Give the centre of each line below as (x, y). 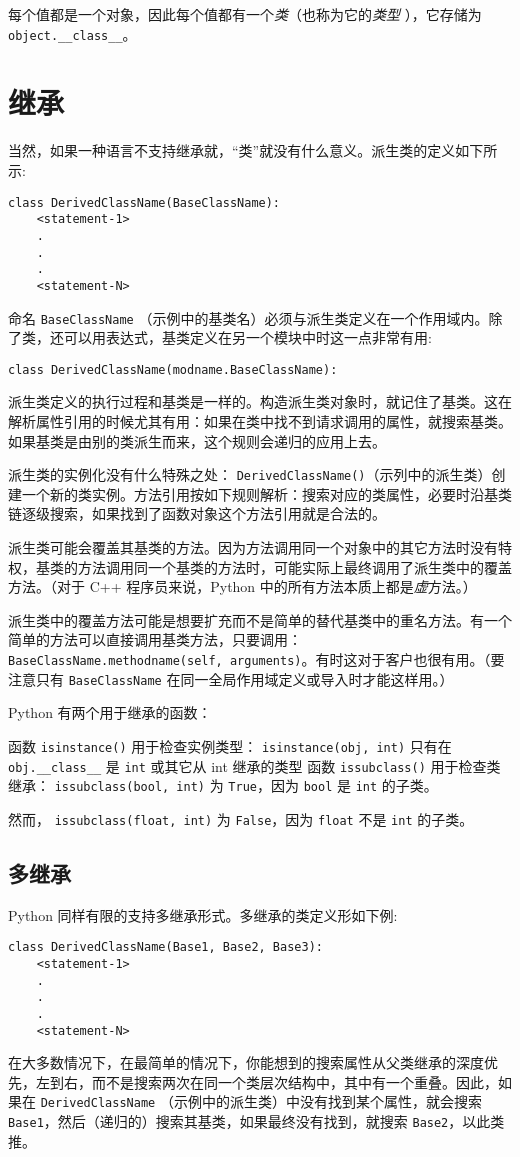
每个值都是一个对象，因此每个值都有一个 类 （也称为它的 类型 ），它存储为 (245, 14)
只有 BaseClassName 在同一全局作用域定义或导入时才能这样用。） (244, 678)
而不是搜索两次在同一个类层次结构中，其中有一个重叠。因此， (294, 1081)
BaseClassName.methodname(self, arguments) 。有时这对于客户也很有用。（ (249, 659)
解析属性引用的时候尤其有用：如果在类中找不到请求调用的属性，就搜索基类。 (260, 421)
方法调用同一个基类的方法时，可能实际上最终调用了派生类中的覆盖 (294, 566)
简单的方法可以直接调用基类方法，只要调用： (155, 639)
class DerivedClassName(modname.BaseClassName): (173, 369)
